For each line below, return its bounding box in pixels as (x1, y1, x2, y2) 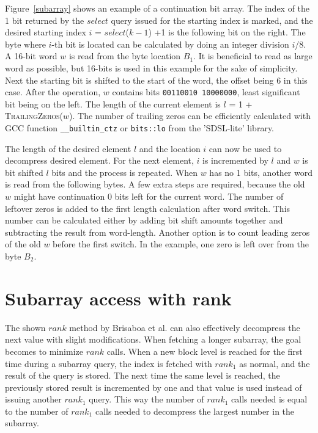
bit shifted (5, 166, 43, 178)
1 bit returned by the (5, 13, 84, 26)
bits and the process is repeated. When (51, 166, 198, 178)
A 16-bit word (5, 49, 57, 62)
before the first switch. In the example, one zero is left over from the (53, 238, 309, 250)
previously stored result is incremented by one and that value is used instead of (5, 380, 302, 393)
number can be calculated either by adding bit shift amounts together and (5, 214, 283, 227)
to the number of (5, 404, 68, 417)
